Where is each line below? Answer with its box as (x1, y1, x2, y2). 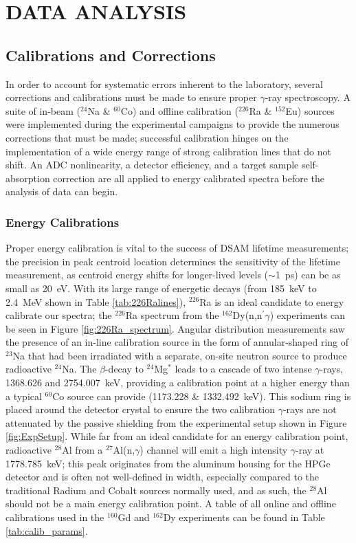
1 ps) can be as (275, 267, 341, 282)
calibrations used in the (5, 510, 104, 524)
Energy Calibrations (5, 213, 120, 230)
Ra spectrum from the (125, 308, 219, 322)
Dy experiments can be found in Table (163, 510, 325, 524)
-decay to (104, 362, 144, 376)
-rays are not (282, 402, 337, 417)
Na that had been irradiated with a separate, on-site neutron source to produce (12, 348, 347, 362)
